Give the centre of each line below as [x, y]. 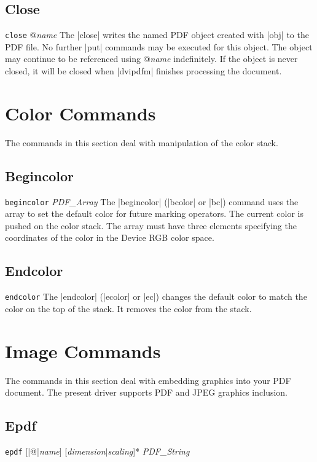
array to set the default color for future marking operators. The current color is [155, 213]
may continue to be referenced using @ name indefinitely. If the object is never [151, 59]
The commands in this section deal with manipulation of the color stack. [142, 142]
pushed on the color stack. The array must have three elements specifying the [151, 225]
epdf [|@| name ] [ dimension [55, 451]
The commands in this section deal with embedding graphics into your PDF [148, 380]
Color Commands [80, 113]
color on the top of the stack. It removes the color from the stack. [128, 308]
